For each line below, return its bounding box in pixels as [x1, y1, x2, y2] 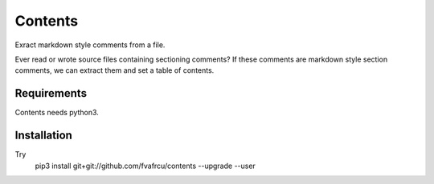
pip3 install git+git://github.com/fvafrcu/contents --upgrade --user [35, 161, 256, 170]
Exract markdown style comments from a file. [14, 40, 166, 50]
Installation [14, 129, 72, 142]
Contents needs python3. [14, 108, 100, 118]
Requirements [14, 86, 88, 100]
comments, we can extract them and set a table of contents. [14, 66, 215, 75]
